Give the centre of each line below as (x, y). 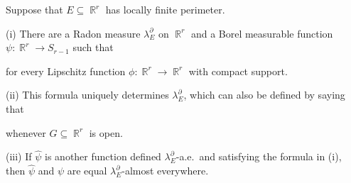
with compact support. (238, 71)
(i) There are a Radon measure (73, 33)
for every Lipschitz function (66, 71)
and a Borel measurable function (262, 33)
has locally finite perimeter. (165, 9)
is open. (106, 132)
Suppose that (34, 9)
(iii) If (19, 156)
